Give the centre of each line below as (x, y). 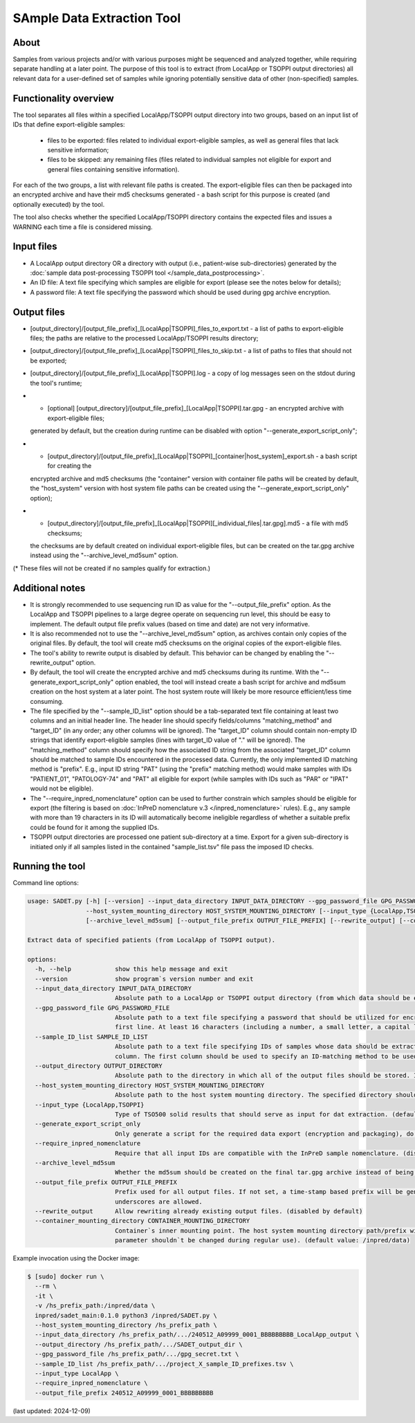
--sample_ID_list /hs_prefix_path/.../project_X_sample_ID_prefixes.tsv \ (164, 1364)
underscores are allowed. (159, 1202)
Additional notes (49, 588)
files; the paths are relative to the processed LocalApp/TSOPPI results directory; (144, 338)
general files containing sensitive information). (113, 169)
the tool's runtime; (56, 383)
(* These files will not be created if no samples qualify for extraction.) (112, 568)
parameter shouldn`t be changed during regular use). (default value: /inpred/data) (262, 1240)
